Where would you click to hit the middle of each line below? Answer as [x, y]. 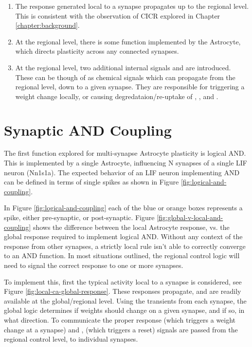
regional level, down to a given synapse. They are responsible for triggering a [130, 87]
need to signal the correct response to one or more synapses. [94, 265]
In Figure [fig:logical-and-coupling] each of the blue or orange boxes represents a [123, 208]
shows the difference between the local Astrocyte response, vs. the [131, 227]
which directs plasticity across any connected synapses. [97, 51]
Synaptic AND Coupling [88, 130]
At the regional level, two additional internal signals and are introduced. [123, 67]
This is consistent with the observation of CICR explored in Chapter [118, 15]
